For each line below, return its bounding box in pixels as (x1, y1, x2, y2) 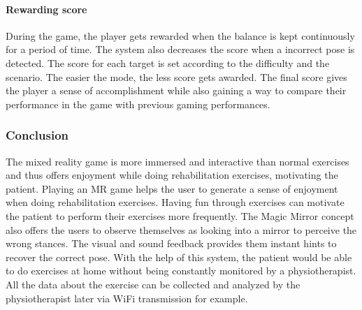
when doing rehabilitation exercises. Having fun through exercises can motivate (6, 195, 345, 209)
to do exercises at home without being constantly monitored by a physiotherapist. (6, 263, 356, 278)
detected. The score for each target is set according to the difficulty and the (6, 55, 330, 70)
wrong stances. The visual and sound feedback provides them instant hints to (6, 236, 337, 251)
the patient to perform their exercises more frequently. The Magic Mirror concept (6, 208, 354, 223)
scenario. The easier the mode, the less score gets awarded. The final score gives (6, 69, 347, 84)
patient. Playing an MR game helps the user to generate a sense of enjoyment (6, 181, 338, 195)
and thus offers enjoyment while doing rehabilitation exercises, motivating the (6, 168, 338, 182)
